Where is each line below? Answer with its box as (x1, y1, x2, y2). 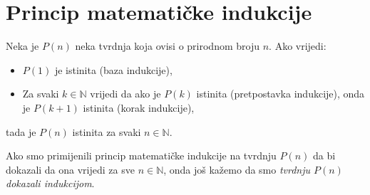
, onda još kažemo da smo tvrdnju (163, 162, 311, 176)
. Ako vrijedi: (269, 38, 327, 53)
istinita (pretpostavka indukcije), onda (196, 86, 365, 101)
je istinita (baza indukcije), (54, 62, 173, 77)
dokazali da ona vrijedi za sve (6, 162, 135, 176)
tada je (6, 124, 36, 139)
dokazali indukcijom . (6, 176, 95, 191)
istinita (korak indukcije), (83, 100, 195, 115)
